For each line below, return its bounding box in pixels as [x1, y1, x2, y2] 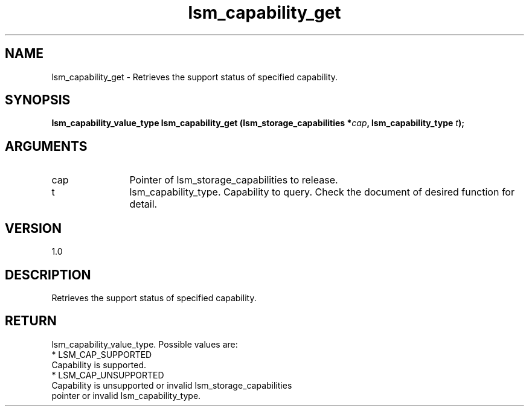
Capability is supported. [51, 359, 147, 370]
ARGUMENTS [5, 138, 88, 154]
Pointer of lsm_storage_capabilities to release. [129, 174, 338, 186]
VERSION [5, 220, 62, 236]
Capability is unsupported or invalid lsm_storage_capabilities [51, 380, 292, 390]
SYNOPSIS [5, 92, 71, 108]
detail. [129, 198, 158, 211]
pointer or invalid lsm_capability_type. [51, 390, 201, 401]
